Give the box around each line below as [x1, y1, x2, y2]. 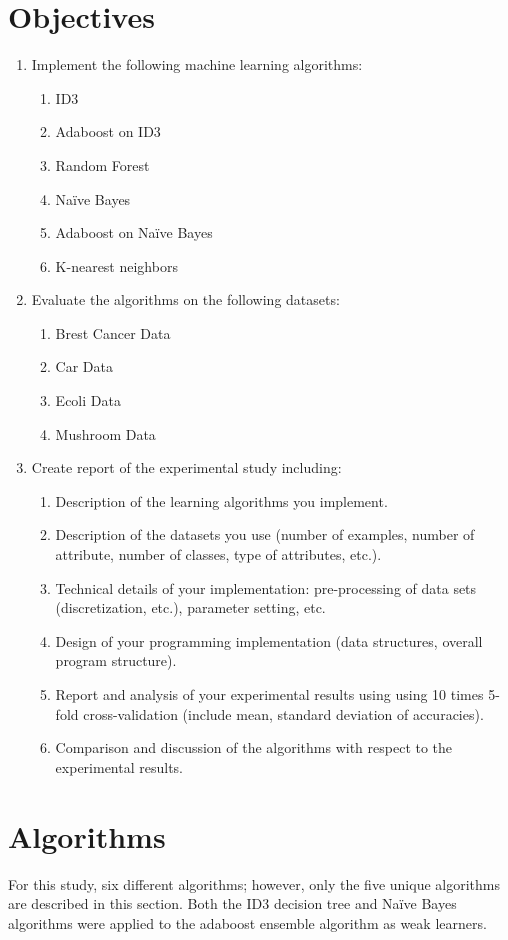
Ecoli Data [55, 390, 121, 411]
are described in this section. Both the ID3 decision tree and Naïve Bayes [8, 893, 457, 914]
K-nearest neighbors [55, 255, 178, 276]
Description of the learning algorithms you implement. [55, 490, 388, 511]
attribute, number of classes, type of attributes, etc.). [55, 544, 382, 565]
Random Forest [55, 154, 150, 175]
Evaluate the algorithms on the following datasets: [31, 289, 340, 310]
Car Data [55, 356, 113, 377]
